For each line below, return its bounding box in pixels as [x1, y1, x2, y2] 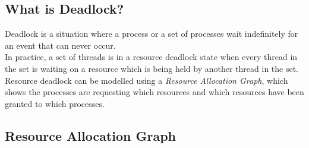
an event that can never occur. [5, 39, 116, 51]
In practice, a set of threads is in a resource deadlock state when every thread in [5, 51, 298, 63]
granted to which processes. [5, 97, 105, 109]
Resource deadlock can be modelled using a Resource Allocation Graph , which [5, 74, 288, 86]
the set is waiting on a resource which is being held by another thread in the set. [5, 62, 299, 74]
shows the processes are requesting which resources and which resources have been [5, 86, 304, 98]
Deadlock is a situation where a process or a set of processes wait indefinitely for [5, 27, 298, 40]
